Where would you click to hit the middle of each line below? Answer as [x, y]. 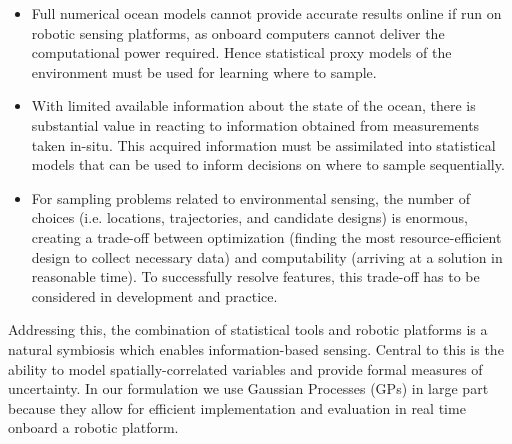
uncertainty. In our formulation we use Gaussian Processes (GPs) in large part [248, 388]
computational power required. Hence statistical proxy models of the [241, 52]
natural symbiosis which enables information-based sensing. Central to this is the [256, 348]
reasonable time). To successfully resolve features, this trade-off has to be [255, 276]
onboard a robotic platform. [93, 427]
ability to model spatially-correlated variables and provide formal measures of [245, 368]
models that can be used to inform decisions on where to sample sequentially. [268, 164]
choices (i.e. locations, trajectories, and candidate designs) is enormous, [249, 217]
